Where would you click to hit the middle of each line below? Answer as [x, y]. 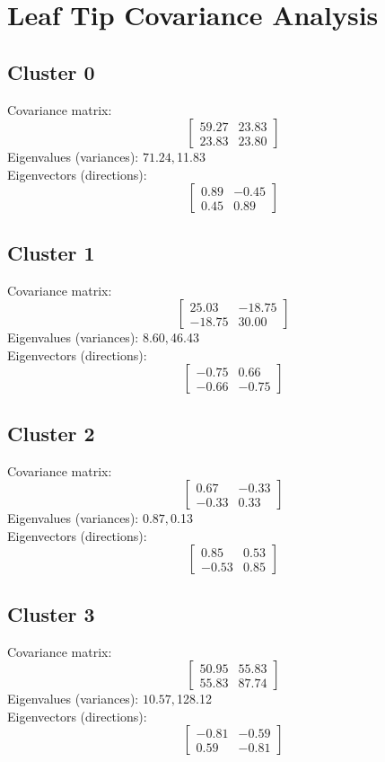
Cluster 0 [51, 71]
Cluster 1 [51, 252]
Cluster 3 [51, 613]
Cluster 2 [51, 433]
